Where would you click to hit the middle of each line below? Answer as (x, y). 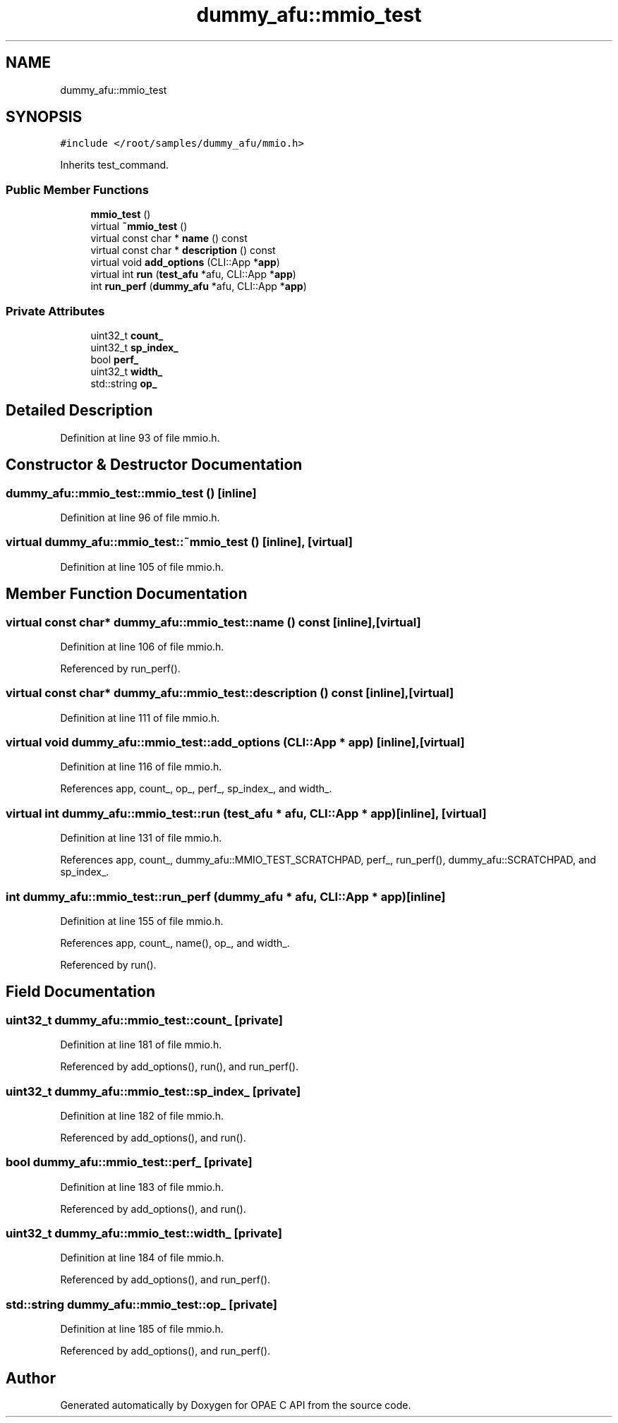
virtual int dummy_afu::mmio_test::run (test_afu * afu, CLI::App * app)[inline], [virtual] (246, 813)
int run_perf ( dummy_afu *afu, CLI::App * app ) (199, 286)
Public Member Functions (77, 189)
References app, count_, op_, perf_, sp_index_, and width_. (196, 789)
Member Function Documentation (127, 594)
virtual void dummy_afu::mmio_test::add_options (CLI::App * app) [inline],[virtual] (235, 743)
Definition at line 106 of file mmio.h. (142, 646)
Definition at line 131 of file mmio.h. (141, 838)
